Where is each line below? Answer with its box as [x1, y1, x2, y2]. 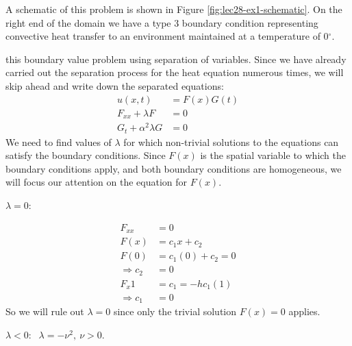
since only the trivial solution [113, 304, 237, 319]
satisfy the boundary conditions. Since [5, 148, 166, 162]
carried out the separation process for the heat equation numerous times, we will [5, 65, 344, 79]
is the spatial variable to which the [200, 148, 346, 162]
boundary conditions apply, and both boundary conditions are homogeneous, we [5, 161, 342, 175]
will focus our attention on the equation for [5, 175, 188, 189]
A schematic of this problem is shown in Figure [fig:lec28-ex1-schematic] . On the [5, 2, 342, 16]
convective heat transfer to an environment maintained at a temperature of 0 [5, 29, 329, 43]
